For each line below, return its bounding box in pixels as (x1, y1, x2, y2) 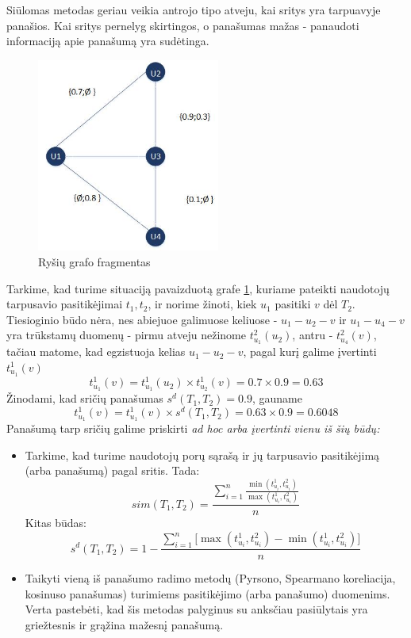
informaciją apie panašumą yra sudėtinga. (6, 32, 209, 49)
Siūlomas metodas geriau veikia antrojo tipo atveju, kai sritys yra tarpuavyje (6, 2, 381, 17)
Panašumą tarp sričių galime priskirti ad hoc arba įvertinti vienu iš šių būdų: (6, 420, 380, 437)
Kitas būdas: (25, 514, 86, 531)
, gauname (252, 390, 302, 407)
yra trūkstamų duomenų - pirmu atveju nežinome (6, 327, 246, 343)
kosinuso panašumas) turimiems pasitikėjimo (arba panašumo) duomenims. (25, 585, 390, 602)
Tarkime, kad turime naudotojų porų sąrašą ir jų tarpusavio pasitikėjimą (25, 446, 380, 463)
